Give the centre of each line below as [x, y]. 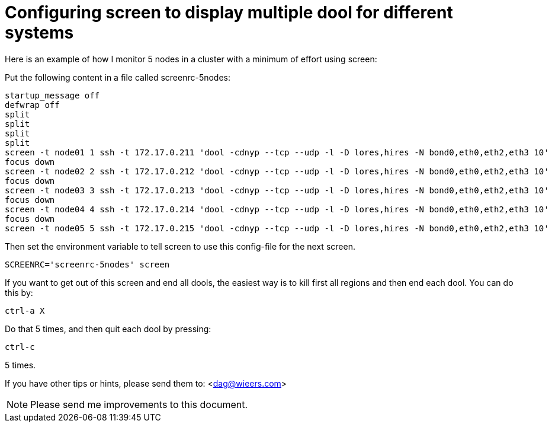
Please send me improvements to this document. [139, 404]
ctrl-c [20, 347]
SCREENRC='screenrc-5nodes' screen [87, 264]
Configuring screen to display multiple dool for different [229, 12]
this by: [19, 292]
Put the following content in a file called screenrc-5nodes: [118, 77]
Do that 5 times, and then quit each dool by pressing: [108, 329]
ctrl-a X [25, 310]
